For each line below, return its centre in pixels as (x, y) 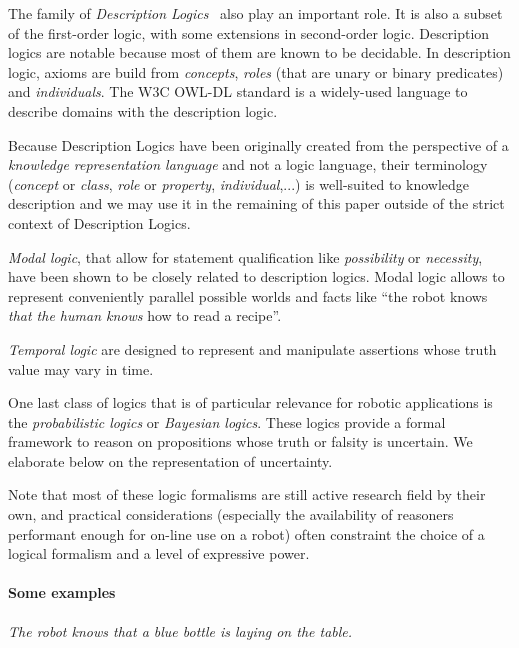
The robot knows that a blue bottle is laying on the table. (180, 630)
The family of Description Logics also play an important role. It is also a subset (255, 13)
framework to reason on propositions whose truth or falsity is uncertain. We (240, 441)
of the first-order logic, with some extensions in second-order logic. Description (249, 32)
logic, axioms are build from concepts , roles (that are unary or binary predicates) (256, 71)
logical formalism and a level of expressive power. (159, 553)
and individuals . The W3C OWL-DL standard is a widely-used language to (238, 91)
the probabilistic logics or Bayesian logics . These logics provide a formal (227, 421)
